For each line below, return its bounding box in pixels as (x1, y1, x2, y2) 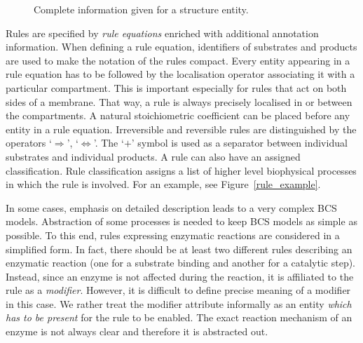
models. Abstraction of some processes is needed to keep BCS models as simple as (6, 214, 357, 229)
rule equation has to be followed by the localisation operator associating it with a (6, 67, 355, 81)
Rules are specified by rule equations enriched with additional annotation (6, 25, 319, 40)
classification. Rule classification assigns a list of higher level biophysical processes (6, 163, 357, 177)
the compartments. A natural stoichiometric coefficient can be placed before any (6, 108, 350, 123)
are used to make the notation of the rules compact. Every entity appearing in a (6, 53, 350, 67)
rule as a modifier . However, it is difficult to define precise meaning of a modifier (6, 283, 351, 297)
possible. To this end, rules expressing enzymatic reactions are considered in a (6, 227, 340, 242)
